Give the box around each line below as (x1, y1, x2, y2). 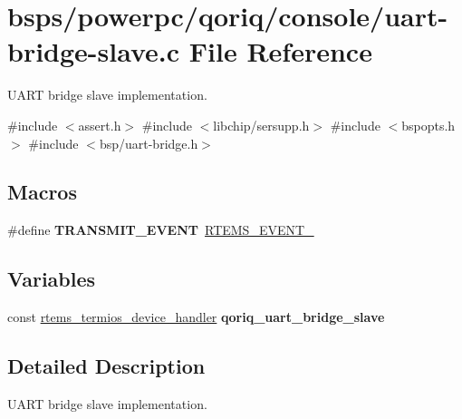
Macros (7, 178, 77, 206)
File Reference (188, 33, 372, 70)
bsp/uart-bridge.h (99, 133, 198, 152)
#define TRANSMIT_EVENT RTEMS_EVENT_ (7, 220, 314, 239)
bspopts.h (401, 115, 456, 134)
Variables (7, 265, 96, 293)
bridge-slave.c (7, 33, 180, 70)
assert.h (78, 115, 121, 134)
